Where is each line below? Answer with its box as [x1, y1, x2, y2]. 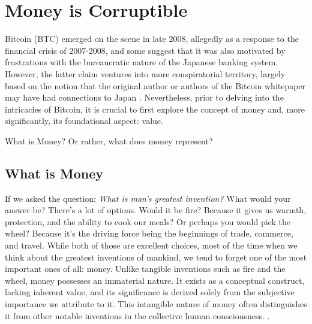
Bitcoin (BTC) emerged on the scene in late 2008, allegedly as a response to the [5, 32, 299, 45]
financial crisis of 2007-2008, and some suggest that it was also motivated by [5, 44, 286, 56]
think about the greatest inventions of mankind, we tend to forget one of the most [5, 250, 307, 263]
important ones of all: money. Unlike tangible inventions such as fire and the [5, 262, 286, 275]
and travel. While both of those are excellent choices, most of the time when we [5, 239, 298, 252]
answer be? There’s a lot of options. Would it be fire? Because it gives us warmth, [5, 204, 307, 216]
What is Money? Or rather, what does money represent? [5, 134, 213, 147]
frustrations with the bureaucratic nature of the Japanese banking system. [5, 56, 278, 68]
